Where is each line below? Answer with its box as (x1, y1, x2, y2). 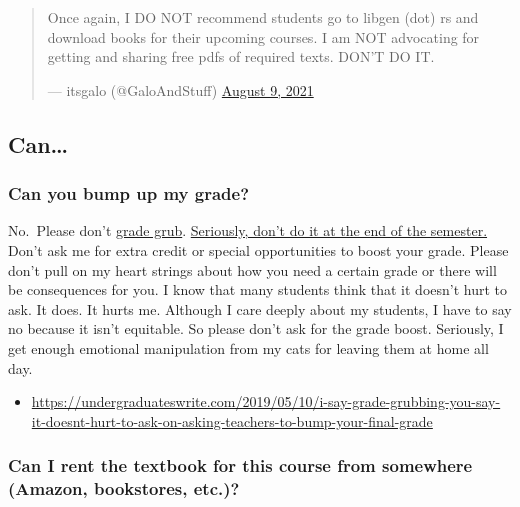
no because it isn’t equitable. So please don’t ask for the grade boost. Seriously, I (8, 318, 504, 339)
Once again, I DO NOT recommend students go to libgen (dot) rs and (47, 7, 479, 27)
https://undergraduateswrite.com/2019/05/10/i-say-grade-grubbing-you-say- (31, 391, 501, 412)
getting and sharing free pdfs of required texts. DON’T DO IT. (47, 46, 435, 67)
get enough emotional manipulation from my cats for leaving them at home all (8, 337, 489, 358)
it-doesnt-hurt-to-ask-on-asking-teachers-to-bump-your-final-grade (31, 410, 433, 431)
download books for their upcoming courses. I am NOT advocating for (47, 26, 480, 47)
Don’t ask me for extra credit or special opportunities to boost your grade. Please (8, 239, 509, 260)
